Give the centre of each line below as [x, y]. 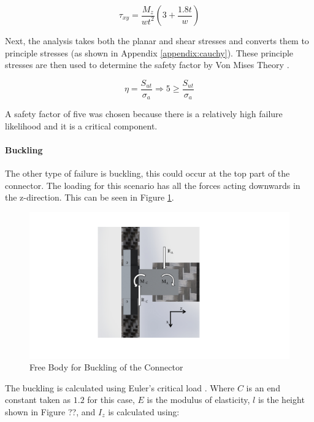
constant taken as [38, 400]
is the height [281, 400]
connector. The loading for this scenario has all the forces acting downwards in [153, 185]
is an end [263, 387]
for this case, [111, 400]
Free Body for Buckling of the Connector [106, 367]
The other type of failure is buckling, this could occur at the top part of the [147, 173]
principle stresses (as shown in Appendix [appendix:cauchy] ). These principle [149, 52]
